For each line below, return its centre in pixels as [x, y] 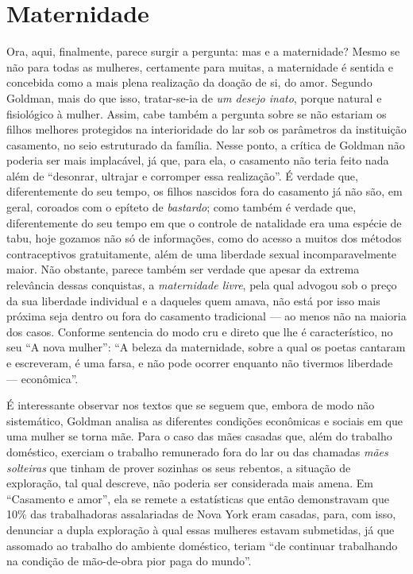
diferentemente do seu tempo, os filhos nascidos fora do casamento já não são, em [205, 191]
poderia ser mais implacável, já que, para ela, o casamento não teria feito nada [198, 160]
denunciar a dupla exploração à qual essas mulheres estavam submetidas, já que [201, 529]
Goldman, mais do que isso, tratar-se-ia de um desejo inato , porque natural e [194, 97]
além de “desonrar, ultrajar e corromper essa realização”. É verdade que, [182, 175]
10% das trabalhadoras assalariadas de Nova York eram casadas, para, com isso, [201, 514]
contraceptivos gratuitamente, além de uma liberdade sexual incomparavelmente [202, 253]
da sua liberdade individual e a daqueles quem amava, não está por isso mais [193, 300]
